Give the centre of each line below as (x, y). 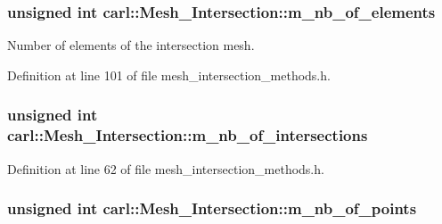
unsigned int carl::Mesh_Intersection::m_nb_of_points (212, 208)
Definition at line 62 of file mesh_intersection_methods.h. (166, 168)
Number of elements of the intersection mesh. (131, 45)
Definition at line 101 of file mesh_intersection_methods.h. (169, 75)
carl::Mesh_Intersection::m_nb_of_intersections (188, 135)
